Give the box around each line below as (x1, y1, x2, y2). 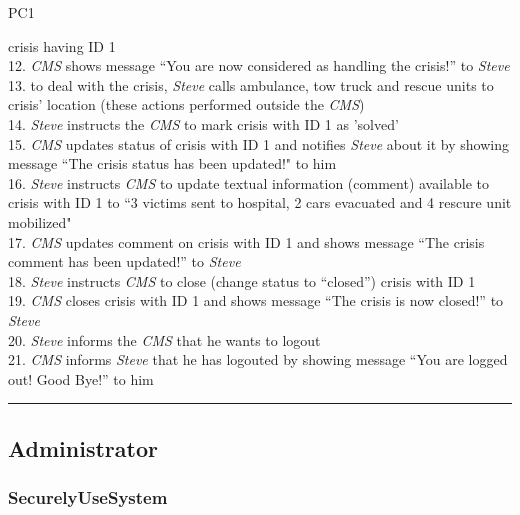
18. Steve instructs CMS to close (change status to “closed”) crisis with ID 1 (8, 270, 476, 291)
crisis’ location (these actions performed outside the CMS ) (8, 94, 365, 115)
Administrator (8, 432, 158, 463)
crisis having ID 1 (8, 35, 116, 56)
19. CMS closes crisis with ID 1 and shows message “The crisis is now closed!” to (8, 290, 504, 311)
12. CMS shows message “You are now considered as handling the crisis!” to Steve (8, 55, 510, 76)
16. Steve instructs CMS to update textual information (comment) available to (8, 172, 489, 193)
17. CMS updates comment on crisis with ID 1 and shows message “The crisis (8, 231, 485, 252)
